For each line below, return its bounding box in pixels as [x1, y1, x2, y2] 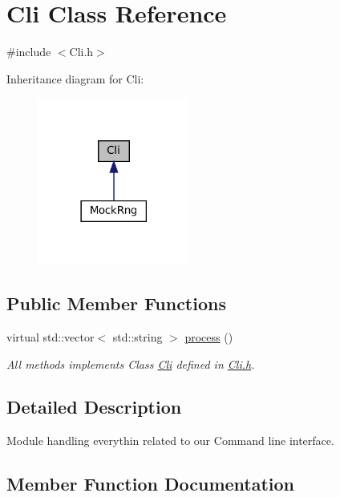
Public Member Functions [6, 291, 226, 316]
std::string [112, 328, 163, 345]
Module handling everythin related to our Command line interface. [6, 432, 334, 449]
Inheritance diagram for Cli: [6, 70, 144, 87]
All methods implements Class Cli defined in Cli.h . [6, 355, 255, 372]
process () [184, 328, 233, 345]
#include [6, 43, 51, 60]
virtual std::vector [6, 328, 95, 345]
